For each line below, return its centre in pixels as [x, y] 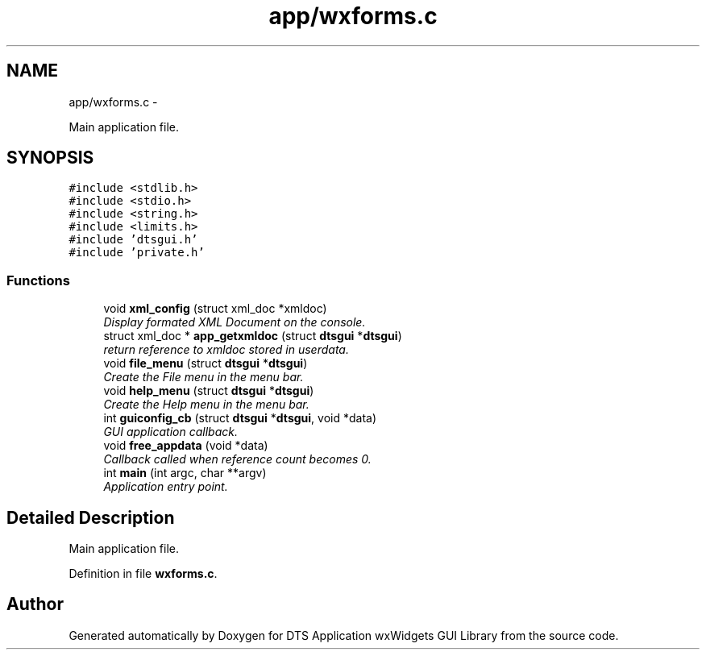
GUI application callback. [170, 432]
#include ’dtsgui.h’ [133, 240]
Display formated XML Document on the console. [235, 322]
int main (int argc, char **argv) [185, 473]
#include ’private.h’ [137, 253]
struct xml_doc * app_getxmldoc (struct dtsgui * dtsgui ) [253, 336]
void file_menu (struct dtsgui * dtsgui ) [206, 363]
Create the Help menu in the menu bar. [206, 405]
